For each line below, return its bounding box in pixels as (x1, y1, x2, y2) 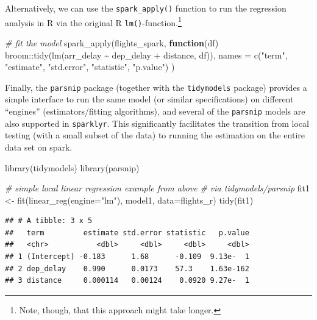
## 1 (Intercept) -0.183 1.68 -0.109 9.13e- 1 (5, 252, 249, 261)
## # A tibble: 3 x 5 (5, 216, 93, 226)
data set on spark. (5, 140, 73, 153)
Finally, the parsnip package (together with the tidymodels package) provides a (5, 80, 307, 93)
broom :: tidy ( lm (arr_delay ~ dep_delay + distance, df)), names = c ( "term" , (5, 48, 288, 61)
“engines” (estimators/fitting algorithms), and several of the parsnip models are (5, 105, 305, 117)
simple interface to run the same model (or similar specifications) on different (5, 93, 294, 105)
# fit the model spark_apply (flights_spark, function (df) (5, 36, 219, 49)
